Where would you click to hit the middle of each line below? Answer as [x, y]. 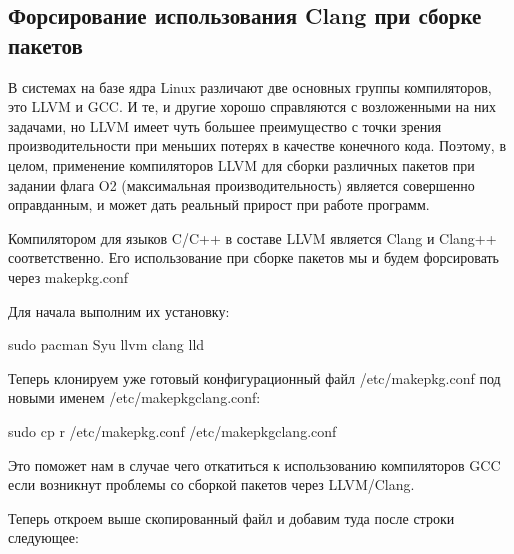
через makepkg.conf [68, 276]
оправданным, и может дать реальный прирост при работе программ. [219, 204]
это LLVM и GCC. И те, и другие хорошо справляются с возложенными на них [252, 106]
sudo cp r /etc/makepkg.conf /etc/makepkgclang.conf [172, 430]
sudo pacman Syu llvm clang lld [106, 344]
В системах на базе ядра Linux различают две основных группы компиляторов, [250, 86]
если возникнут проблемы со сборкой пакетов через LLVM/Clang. [211, 484]
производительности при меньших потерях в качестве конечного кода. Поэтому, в [257, 145]
